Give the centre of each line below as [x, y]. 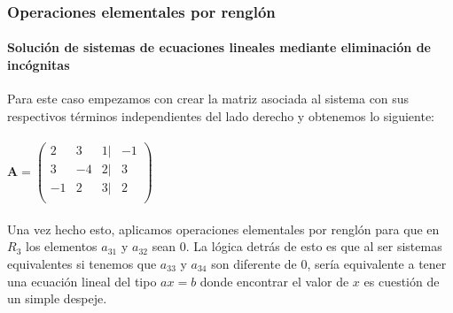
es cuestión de [402, 281]
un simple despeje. [57, 298]
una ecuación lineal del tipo [82, 281]
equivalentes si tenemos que [82, 263]
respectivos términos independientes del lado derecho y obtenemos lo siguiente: [221, 115]
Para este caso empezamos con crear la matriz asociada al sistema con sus [208, 99]
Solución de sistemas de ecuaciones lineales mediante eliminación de [219, 47]
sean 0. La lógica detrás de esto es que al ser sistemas [297, 246]
